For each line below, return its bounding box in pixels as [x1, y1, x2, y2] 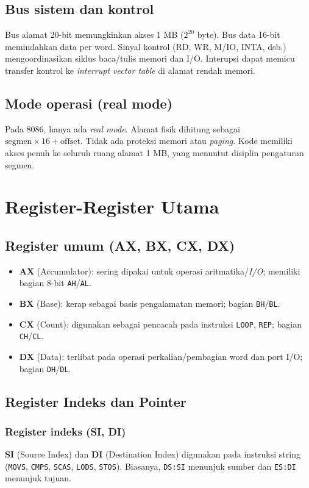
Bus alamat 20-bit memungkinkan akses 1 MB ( [5, 28, 184, 41]
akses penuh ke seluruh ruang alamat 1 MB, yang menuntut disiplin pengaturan [5, 146, 304, 159]
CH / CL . [19, 329, 44, 342]
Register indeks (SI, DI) [5, 423, 126, 439]
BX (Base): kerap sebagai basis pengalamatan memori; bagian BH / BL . [19, 296, 280, 309]
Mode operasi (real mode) [5, 93, 173, 112]
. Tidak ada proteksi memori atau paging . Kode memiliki [80, 134, 293, 147]
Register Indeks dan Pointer [5, 392, 186, 411]
